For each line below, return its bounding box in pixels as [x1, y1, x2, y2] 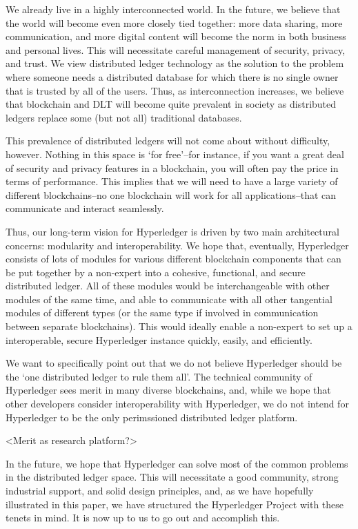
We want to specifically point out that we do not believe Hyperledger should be [6, 356, 342, 370]
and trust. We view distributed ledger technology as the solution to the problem [6, 56, 344, 70]
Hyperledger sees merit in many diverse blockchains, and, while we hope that [6, 383, 331, 397]
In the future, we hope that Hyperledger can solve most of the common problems [6, 456, 348, 470]
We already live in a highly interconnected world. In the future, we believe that [6, 2, 341, 16]
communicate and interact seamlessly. [6, 201, 164, 215]
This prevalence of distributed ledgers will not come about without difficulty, [6, 133, 330, 148]
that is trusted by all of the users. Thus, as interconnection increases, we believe [6, 83, 344, 97]
